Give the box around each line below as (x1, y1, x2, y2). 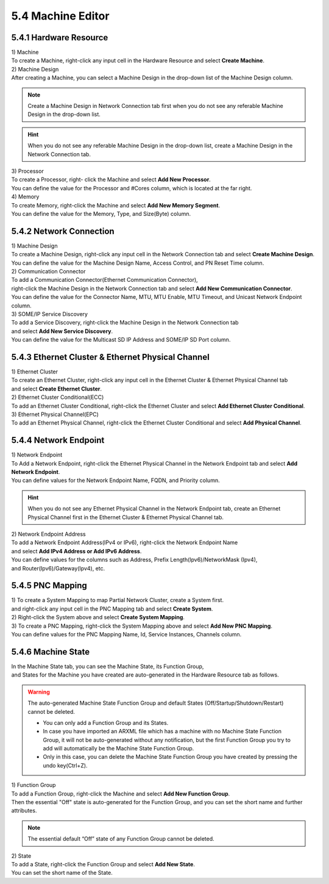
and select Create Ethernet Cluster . (11, 385, 102, 392)
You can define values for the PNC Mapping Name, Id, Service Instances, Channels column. (11, 631, 242, 638)
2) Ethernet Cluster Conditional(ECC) (11, 393, 104, 401)
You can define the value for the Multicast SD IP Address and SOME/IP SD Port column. (11, 336, 231, 343)
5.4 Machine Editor (11, 9, 110, 23)
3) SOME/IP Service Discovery (11, 310, 88, 317)
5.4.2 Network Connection (11, 226, 115, 236)
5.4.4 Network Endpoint (11, 435, 105, 445)
